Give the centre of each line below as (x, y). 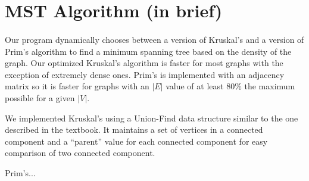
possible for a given (40, 97)
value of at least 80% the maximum (230, 86)
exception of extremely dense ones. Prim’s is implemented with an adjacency (145, 74)
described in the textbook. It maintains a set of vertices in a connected (134, 129)
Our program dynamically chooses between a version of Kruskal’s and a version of (154, 39)
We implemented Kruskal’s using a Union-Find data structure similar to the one (152, 118)
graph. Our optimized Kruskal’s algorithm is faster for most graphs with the (144, 63)
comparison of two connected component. (80, 153)
